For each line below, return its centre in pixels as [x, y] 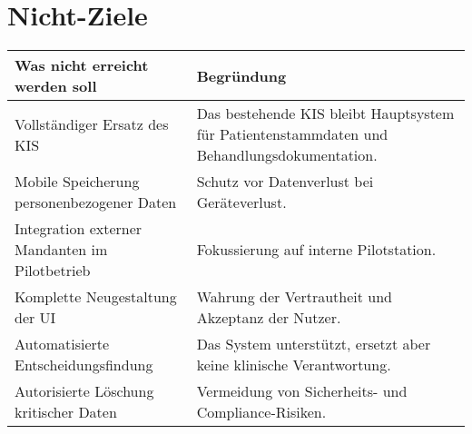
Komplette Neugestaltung [96, 297]
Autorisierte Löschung [84, 391]
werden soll [56, 86]
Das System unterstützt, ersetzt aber [314, 344]
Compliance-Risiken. [261, 412]
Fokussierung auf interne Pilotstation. [316, 250]
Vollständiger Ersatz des [92, 123]
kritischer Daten [66, 412]
